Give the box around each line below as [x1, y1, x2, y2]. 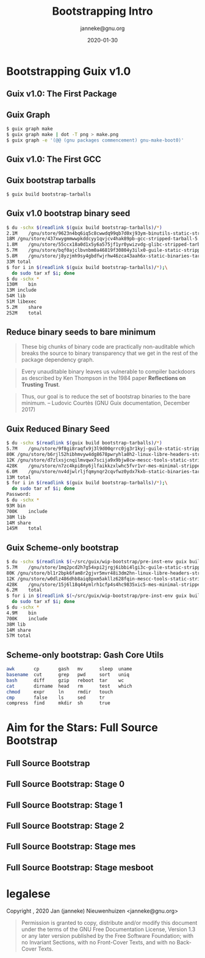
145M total [6, 525, 43, 531]
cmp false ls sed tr [6, 694, 105, 701]
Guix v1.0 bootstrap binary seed [6, 208, 131, 219]
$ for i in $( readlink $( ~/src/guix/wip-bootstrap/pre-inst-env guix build [6, 593, 203, 599]
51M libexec [6, 298, 37, 305]
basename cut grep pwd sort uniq [6, 672, 130, 678]
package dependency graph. [21, 356, 95, 363]
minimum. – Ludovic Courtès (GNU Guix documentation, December [21, 400, 190, 407]
